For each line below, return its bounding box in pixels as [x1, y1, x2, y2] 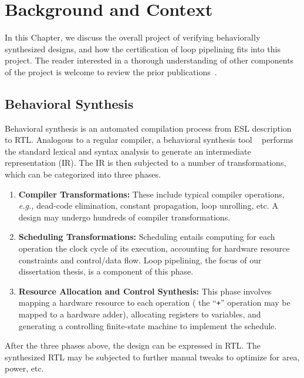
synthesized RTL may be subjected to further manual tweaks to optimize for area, [5, 350, 300, 363]
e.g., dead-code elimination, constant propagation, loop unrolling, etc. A [18, 199, 278, 212]
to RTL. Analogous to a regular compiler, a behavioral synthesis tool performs [5, 133, 293, 146]
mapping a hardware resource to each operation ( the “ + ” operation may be [18, 296, 291, 309]
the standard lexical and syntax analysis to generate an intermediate [5, 145, 251, 157]
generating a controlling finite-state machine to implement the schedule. [18, 319, 277, 332]
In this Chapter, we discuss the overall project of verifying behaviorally [5, 31, 261, 44]
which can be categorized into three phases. [5, 168, 161, 180]
